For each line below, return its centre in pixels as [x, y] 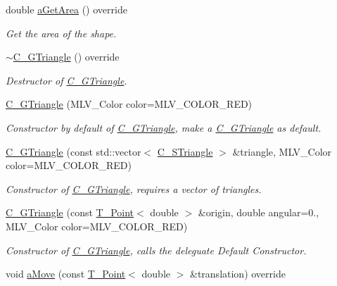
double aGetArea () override [66, 9]
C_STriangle [185, 151]
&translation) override [238, 274]
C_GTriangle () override [66, 57]
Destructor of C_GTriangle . [66, 80]
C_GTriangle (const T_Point [70, 212]
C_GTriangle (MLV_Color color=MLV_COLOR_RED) [129, 104]
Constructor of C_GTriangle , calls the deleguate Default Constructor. [156, 250]
